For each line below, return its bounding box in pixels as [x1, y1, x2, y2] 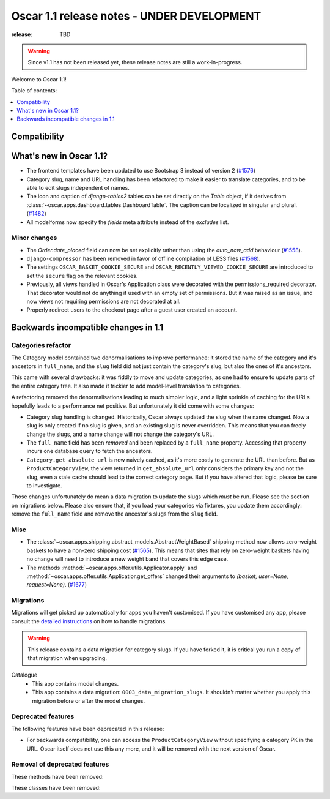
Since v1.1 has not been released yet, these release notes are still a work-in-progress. [28, 59, 243, 66]
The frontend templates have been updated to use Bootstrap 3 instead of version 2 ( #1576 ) [26, 167, 256, 174]
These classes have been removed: [11, 784, 101, 792]
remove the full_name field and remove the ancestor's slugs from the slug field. [11, 510, 218, 517]
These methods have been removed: [11, 773, 104, 780]
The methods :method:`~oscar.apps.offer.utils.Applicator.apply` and [26, 564, 197, 571]
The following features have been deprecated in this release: [11, 725, 164, 732]
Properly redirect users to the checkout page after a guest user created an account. [26, 306, 238, 313]
